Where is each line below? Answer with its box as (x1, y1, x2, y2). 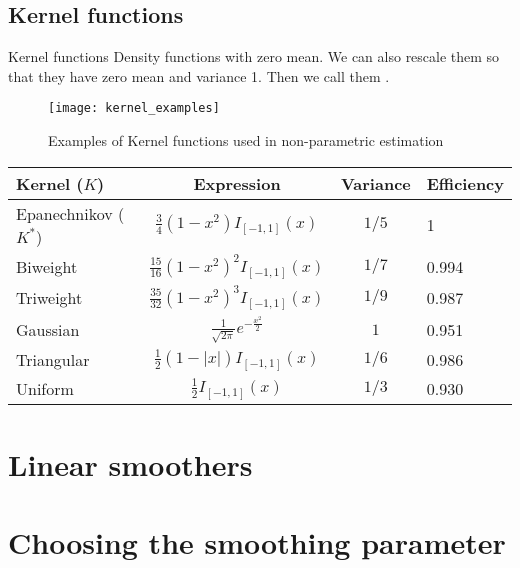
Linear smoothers (8, 443, 253, 484)
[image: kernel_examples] (48, 101, 220, 116)
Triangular (16, 348, 90, 372)
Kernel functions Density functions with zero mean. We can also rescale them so (8, 46, 500, 67)
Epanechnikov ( (16, 201, 125, 225)
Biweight (16, 254, 78, 278)
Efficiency (426, 171, 504, 195)
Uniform (16, 377, 74, 401)
